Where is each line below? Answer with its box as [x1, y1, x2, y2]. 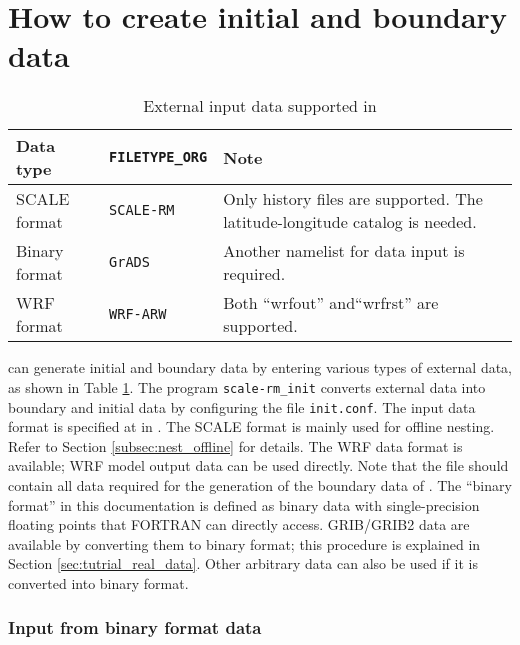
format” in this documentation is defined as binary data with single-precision [8, 494, 480, 515]
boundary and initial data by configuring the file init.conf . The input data [8, 396, 476, 417]
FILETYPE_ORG [109, 149, 208, 166]
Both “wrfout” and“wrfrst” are [223, 291, 439, 315]
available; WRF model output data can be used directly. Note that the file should [8, 455, 509, 476]
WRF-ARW [109, 306, 167, 323]
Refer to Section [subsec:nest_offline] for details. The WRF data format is [8, 435, 463, 456]
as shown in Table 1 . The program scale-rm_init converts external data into [8, 376, 486, 397]
